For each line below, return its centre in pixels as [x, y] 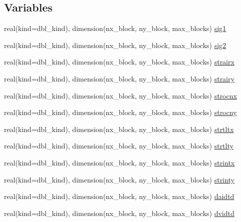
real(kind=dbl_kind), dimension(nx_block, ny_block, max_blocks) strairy [119, 78]
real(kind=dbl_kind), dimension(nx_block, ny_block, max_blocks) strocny [120, 112]
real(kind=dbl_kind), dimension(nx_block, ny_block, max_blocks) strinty [119, 179]
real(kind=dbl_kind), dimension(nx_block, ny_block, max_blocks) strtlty [119, 146]
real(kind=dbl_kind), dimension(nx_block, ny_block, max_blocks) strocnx [120, 95]
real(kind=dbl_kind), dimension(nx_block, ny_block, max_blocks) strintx [119, 162]
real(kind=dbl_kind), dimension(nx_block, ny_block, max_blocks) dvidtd [119, 213]
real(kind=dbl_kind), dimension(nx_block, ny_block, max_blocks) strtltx [119, 129]
